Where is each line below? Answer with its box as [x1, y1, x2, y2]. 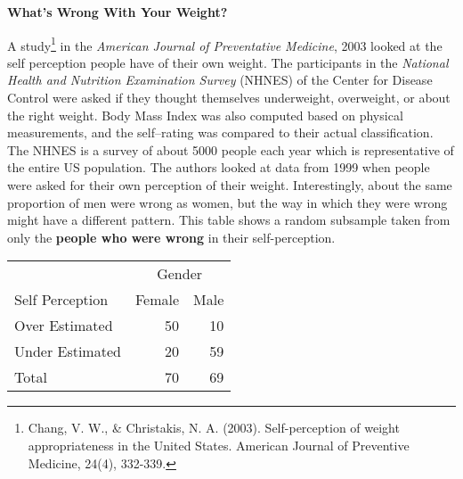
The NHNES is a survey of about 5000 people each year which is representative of [7, 140, 454, 159]
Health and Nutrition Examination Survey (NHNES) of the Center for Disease [7, 70, 433, 89]
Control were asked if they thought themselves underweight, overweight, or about [7, 88, 451, 107]
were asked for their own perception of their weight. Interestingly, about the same [7, 176, 452, 194]
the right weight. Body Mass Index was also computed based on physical [7, 105, 403, 124]
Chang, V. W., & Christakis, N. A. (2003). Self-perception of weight [28, 418, 400, 437]
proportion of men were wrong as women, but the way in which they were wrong [7, 193, 448, 211]
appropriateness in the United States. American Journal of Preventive [28, 435, 410, 454]
